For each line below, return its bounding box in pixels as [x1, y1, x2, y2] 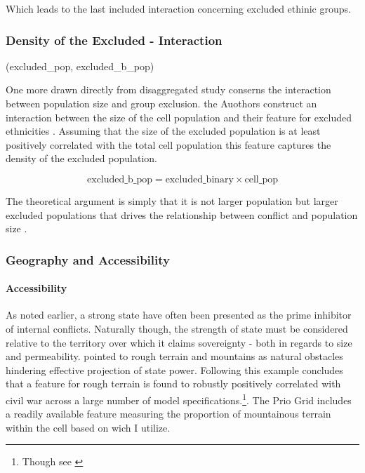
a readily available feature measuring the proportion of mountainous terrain [6, 406, 331, 421]
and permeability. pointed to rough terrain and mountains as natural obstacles [6, 349, 343, 364]
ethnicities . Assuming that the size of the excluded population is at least [6, 124, 321, 138]
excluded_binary [165, 174, 234, 185]
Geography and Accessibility [6, 251, 170, 268]
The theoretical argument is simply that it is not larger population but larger [6, 193, 338, 208]
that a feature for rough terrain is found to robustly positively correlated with [6, 376, 341, 391]
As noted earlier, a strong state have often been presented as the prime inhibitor [6, 307, 352, 322]
